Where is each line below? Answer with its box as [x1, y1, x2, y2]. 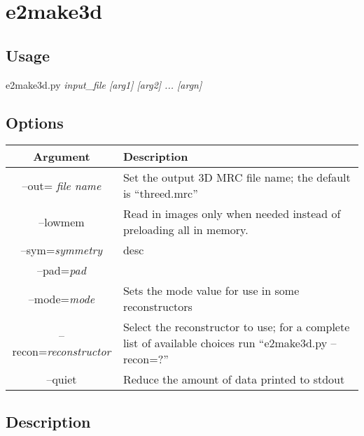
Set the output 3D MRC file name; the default [122, 169, 351, 186]
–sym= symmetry [20, 242, 103, 259]
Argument [33, 148, 90, 165]
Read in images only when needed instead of [122, 205, 341, 222]
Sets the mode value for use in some [122, 282, 300, 299]
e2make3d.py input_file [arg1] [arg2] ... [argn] [6, 77, 202, 92]
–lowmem [38, 213, 85, 230]
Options [6, 111, 64, 133]
